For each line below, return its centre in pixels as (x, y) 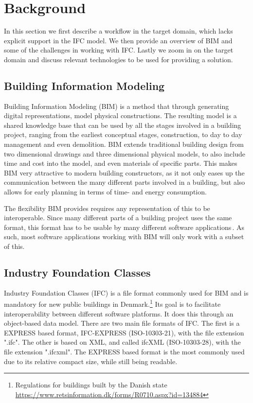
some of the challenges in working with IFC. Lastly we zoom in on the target (119, 50)
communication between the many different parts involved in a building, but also (125, 182)
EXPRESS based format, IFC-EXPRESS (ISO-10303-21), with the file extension (124, 332)
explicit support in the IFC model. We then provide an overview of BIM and (118, 40)
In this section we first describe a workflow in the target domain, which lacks (118, 31)
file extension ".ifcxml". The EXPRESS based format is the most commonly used (124, 352)
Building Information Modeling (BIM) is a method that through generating (117, 106)
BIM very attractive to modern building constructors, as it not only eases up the (124, 172)
